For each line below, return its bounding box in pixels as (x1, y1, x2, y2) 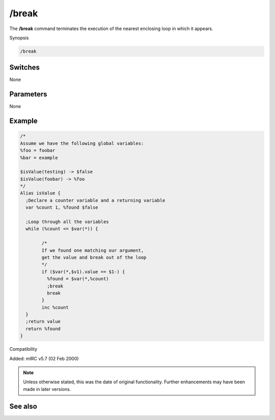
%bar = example (20, 154, 58, 161)
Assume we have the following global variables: (20, 140, 144, 146)
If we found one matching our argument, (41, 247, 144, 253)
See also (9, 402, 38, 410)
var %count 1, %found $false (25, 204, 99, 211)
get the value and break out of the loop (41, 254, 147, 260)
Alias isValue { (20, 190, 61, 196)
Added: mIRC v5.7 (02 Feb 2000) (9, 355, 79, 361)
